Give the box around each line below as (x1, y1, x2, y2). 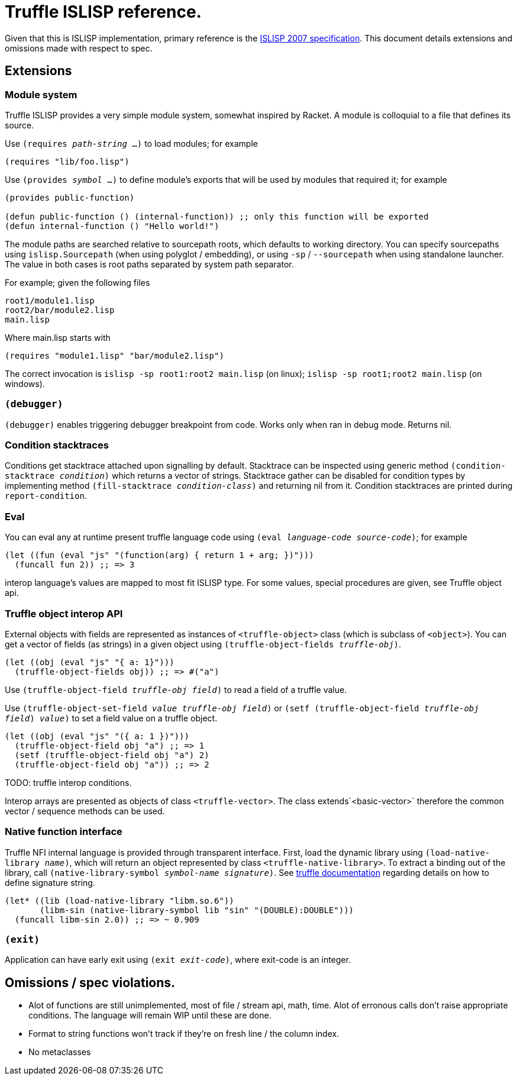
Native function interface (5, 826, 122, 838)
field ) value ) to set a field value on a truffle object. (5, 713, 218, 723)
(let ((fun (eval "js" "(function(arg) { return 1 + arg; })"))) (5, 550, 314, 560)
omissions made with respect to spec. (5, 43, 153, 53)
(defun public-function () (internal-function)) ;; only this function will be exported (5, 211, 429, 221)
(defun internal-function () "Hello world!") (5, 221, 219, 231)
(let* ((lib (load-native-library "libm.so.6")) (5, 895, 234, 905)
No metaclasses (28, 1047, 91, 1058)
